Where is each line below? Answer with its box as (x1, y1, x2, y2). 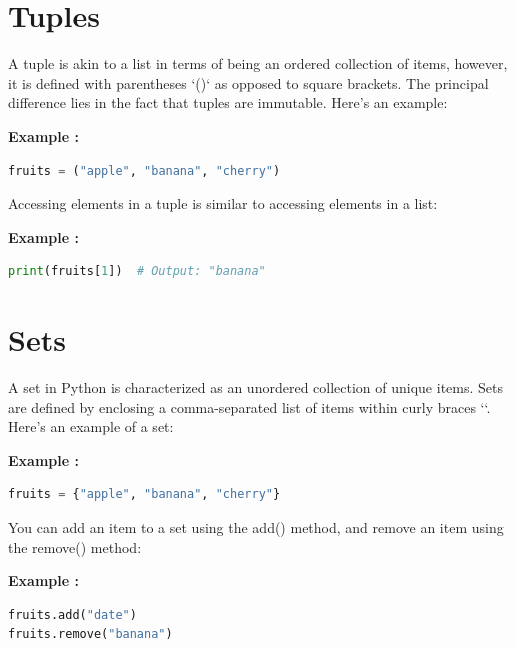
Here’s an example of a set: (8, 416, 174, 437)
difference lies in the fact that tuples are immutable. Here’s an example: (8, 92, 448, 113)
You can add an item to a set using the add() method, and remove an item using (8, 516, 504, 537)
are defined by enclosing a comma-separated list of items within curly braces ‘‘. (8, 396, 491, 417)
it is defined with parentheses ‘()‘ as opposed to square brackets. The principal (8, 72, 489, 93)
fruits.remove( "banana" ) (8, 627, 173, 642)
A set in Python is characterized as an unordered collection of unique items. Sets (8, 377, 503, 397)
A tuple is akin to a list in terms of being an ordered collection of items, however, (8, 53, 508, 74)
